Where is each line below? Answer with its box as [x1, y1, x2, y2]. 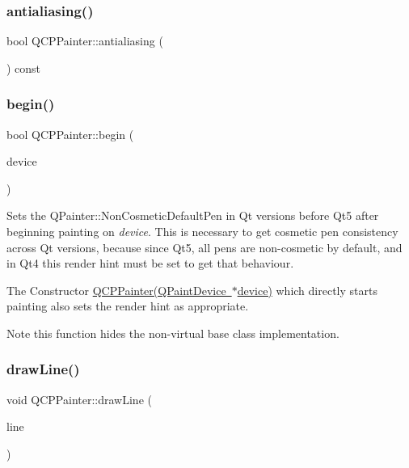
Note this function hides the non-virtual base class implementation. [6, 324, 339, 341]
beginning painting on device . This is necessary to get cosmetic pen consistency [6, 223, 398, 239]
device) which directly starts [237, 281, 377, 298]
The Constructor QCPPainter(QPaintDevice [6, 281, 226, 298]
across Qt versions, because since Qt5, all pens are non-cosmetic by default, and [6, 238, 403, 255]
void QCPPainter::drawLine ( [6, 390, 152, 407]
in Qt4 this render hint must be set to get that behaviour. [6, 255, 294, 272]
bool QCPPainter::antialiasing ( [6, 32, 163, 49]
